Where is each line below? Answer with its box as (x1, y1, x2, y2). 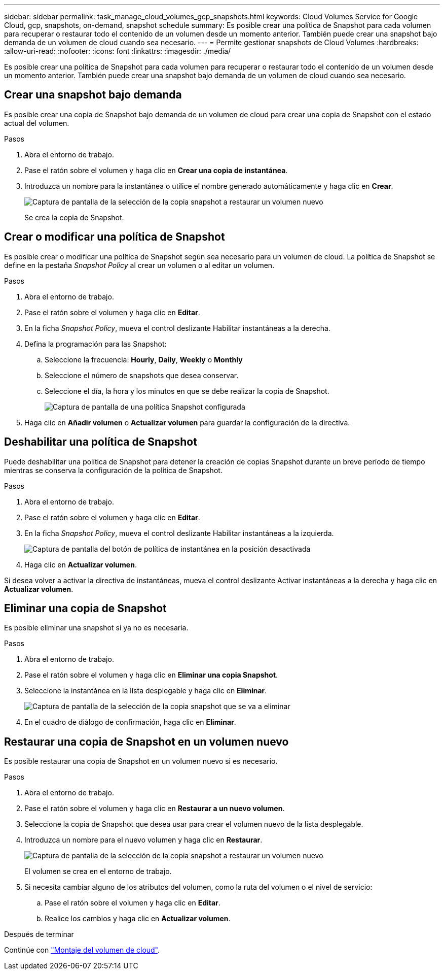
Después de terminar (4, 930, 74, 939)
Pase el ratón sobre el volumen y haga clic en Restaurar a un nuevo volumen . (24, 804, 285, 813)
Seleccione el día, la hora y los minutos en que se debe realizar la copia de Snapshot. (45, 386, 329, 395)
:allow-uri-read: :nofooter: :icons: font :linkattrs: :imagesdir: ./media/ (4, 47, 231, 55)
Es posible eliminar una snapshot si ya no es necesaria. (4, 623, 189, 632)
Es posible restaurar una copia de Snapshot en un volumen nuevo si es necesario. (4, 757, 278, 766)
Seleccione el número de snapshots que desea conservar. (45, 371, 239, 380)
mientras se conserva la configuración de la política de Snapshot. (4, 465, 223, 475)
